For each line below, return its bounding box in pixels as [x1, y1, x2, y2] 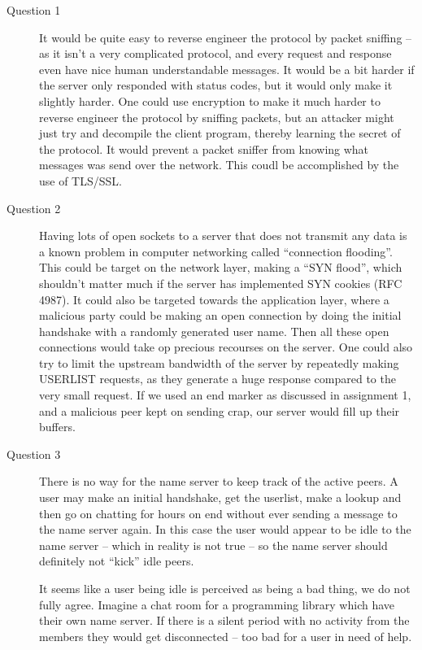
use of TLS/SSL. [39, 172, 122, 189]
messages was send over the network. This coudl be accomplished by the [39, 156, 399, 173]
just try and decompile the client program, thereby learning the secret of [39, 124, 401, 142]
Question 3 [7, 445, 61, 462]
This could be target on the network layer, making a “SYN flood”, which [39, 259, 402, 276]
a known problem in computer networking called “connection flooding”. [39, 242, 393, 260]
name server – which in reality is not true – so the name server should [39, 536, 388, 553]
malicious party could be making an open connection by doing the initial [39, 307, 402, 324]
